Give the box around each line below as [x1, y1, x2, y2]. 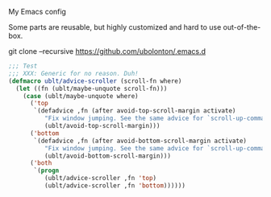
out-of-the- [223, 23, 261, 31]
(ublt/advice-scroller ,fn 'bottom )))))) [44, 182, 186, 190]
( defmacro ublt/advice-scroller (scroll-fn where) [8, 76, 182, 85]
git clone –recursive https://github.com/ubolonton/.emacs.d [8, 47, 206, 55]
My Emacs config [8, 7, 67, 16]
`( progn [33, 166, 60, 175]
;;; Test [8, 62, 38, 70]
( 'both [29, 159, 52, 167]
